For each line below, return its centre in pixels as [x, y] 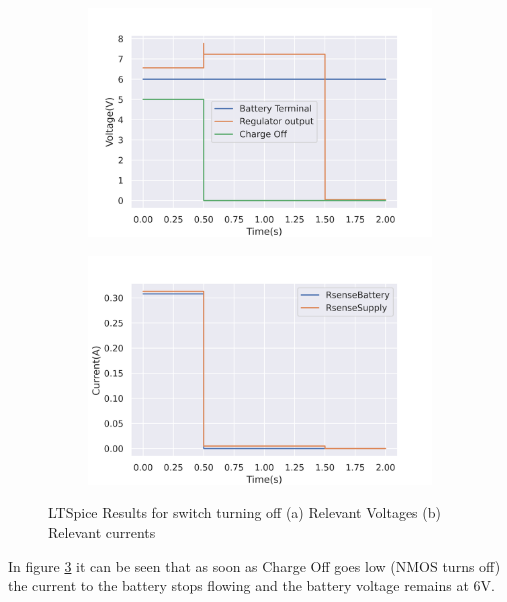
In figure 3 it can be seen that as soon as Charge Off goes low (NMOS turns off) [254, 565]
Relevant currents [102, 532]
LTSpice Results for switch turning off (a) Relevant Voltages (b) [244, 512]
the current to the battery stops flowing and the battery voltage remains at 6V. [251, 585]
